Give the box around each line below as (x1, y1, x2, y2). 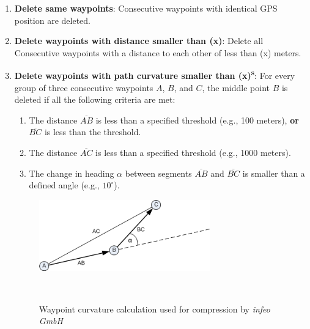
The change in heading (29, 166, 114, 179)
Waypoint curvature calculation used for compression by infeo (39, 302, 271, 315)
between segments (125, 166, 192, 179)
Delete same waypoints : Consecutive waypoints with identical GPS (14, 2, 278, 14)
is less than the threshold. (44, 125, 141, 138)
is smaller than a (242, 166, 305, 179)
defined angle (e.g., (29, 179, 100, 191)
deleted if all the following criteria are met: (14, 93, 175, 106)
